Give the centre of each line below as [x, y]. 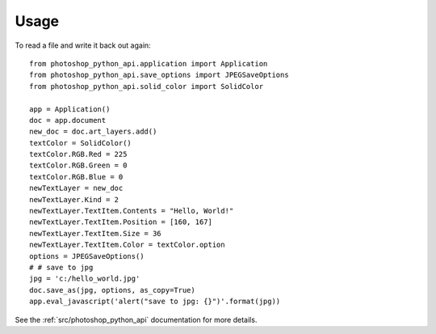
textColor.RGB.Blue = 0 [76, 177]
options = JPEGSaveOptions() [87, 256]
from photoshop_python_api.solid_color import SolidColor [147, 86]
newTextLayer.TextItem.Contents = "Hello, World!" [132, 211]
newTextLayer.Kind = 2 [74, 199]
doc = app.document [68, 120]
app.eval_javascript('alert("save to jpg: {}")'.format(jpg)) [155, 302]
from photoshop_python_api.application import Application [149, 63]
